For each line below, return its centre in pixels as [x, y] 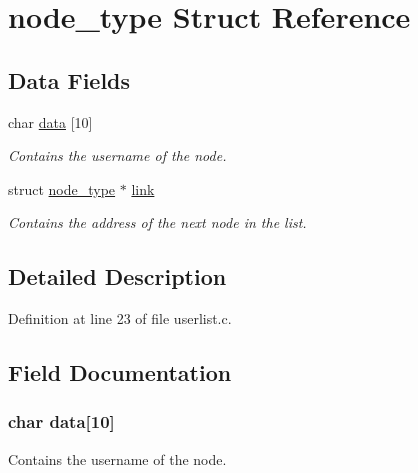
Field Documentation [120, 372]
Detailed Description [117, 276]
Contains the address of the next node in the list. [157, 222]
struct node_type [62, 188]
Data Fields [69, 79]
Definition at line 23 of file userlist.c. [120, 318]
